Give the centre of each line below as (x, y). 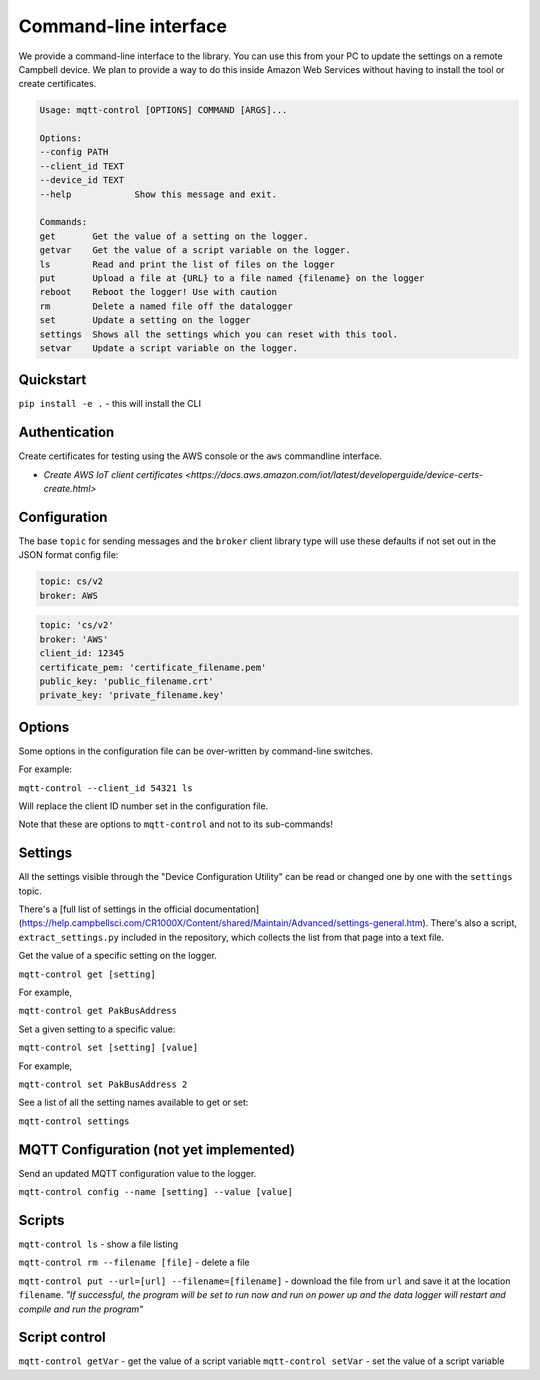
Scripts (41, 1220)
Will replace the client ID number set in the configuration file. (143, 806)
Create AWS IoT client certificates (113, 474)
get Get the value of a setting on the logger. (174, 236)
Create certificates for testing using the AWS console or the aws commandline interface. (200, 456)
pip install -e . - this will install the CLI (110, 404)
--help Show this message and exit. (158, 194)
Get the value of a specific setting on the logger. (117, 956)
